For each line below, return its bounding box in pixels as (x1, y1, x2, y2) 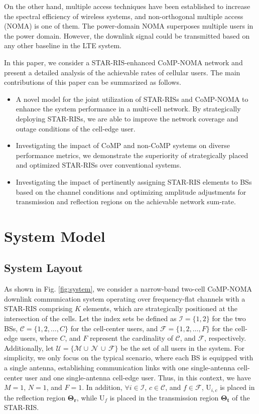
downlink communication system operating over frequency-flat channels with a (4, 293, 245, 304)
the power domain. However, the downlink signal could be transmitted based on (4, 30, 250, 41)
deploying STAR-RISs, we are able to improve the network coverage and (16, 113, 238, 123)
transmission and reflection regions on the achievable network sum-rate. (16, 196, 236, 207)
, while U (76, 392, 105, 402)
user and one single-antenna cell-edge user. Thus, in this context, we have (25, 372, 251, 382)
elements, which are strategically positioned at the (83, 303, 237, 314)
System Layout (4, 260, 83, 275)
